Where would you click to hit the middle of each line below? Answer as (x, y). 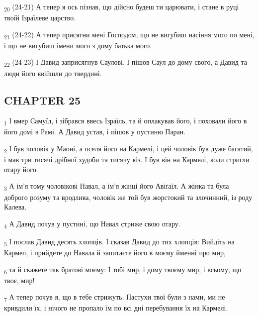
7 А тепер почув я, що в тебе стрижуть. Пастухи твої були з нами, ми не (115, 298)
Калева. (15, 207)
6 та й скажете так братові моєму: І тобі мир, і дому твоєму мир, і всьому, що (123, 270)
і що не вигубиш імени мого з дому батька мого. (78, 45)
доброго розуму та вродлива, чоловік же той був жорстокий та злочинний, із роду (128, 197)
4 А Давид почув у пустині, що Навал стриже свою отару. (92, 224)
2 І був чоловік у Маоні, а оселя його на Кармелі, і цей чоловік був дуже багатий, (129, 149)
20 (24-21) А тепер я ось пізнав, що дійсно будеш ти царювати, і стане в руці (122, 7)
